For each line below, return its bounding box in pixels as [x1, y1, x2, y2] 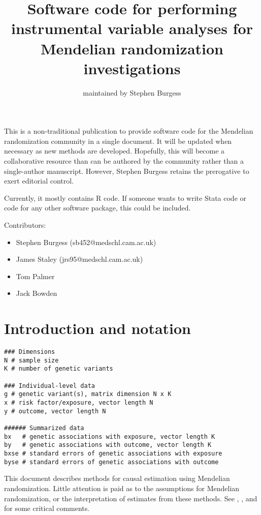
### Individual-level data [4, 382, 95, 389]
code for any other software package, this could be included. [4, 202, 191, 213]
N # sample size [4, 356, 59, 364]
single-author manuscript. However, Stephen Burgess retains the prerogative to [4, 165, 249, 176]
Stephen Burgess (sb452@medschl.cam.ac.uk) [16, 236, 156, 247]
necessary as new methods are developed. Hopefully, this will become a [4, 145, 225, 156]
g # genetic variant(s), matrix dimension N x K [4, 390, 172, 398]
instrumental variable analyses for [11, 18, 253, 39]
